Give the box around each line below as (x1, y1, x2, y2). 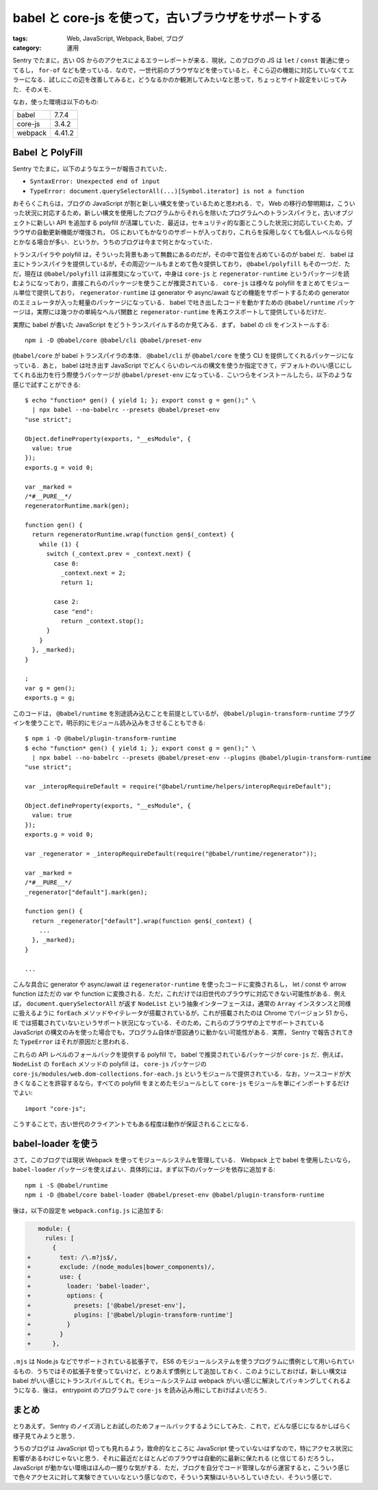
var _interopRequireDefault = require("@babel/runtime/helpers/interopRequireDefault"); (25, 782, 332, 791)
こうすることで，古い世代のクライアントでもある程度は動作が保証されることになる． (12, 1120, 253, 1128)
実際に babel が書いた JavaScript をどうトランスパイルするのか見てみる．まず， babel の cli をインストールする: (12, 320, 329, 328)
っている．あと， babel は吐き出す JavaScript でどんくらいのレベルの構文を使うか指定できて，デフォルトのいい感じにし (12, 361, 353, 370)
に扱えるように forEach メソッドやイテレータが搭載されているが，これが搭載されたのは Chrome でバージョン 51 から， (12, 1009, 349, 1018)
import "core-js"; (25, 1105, 87, 1112)
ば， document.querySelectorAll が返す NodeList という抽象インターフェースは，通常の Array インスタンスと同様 (12, 999, 351, 1007)
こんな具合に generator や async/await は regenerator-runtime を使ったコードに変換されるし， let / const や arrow (12, 981, 347, 989)
